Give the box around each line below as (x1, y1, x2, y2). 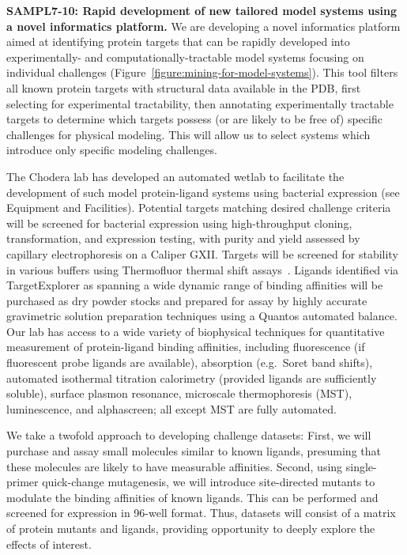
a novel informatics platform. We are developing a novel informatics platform (6, 17, 401, 34)
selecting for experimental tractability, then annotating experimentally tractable (6, 95, 394, 111)
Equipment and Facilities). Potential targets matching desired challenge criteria (6, 199, 391, 216)
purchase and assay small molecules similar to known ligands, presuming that (6, 443, 381, 459)
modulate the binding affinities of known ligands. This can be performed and (6, 489, 379, 505)
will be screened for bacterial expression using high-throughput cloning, (6, 214, 352, 231)
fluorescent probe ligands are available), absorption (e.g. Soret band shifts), (6, 354, 373, 371)
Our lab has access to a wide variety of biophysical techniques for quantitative (6, 323, 385, 339)
